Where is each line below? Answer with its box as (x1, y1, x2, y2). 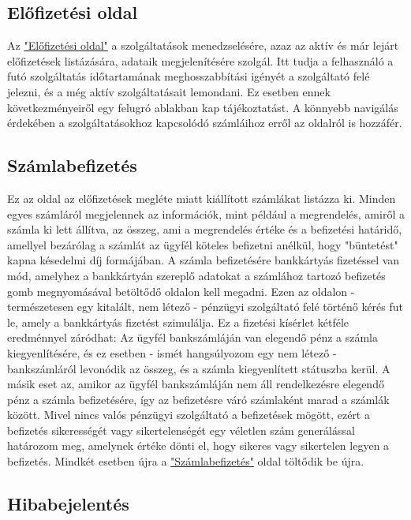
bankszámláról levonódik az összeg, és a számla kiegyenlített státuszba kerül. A (7, 360, 390, 376)
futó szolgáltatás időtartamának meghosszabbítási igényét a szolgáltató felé (7, 68, 370, 84)
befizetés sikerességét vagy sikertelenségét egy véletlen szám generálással (7, 421, 355, 438)
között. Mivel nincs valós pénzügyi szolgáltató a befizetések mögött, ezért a (7, 406, 370, 423)
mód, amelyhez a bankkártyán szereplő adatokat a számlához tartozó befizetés (7, 267, 386, 283)
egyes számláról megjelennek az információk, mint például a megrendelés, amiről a (7, 205, 405, 222)
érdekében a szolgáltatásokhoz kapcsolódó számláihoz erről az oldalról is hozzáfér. (7, 114, 402, 131)
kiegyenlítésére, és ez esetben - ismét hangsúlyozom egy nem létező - (7, 344, 337, 361)
